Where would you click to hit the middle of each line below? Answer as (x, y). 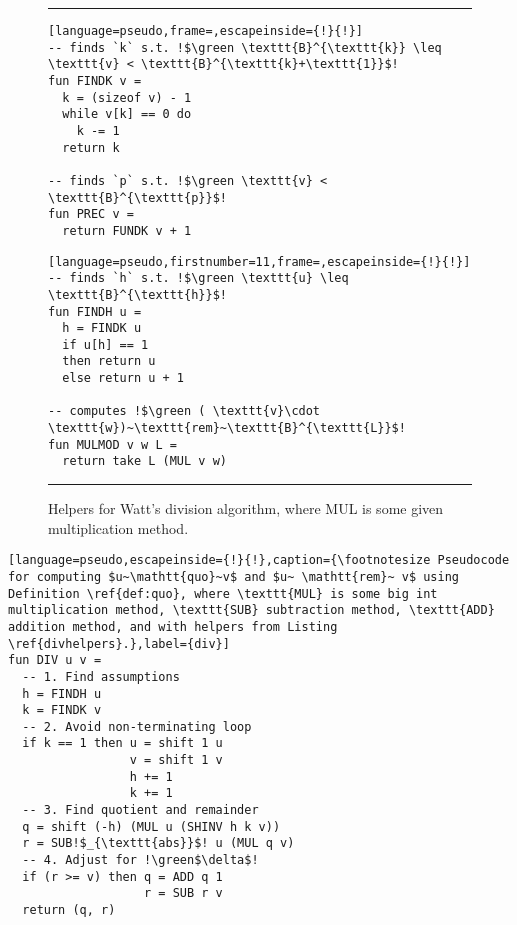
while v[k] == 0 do (127, 114)
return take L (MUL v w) (144, 461)
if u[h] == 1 (105, 344)
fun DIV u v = (55, 660)
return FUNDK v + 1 (127, 230)
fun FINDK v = (95, 80)
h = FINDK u (102, 328)
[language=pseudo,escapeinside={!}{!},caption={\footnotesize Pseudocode (259, 560)
